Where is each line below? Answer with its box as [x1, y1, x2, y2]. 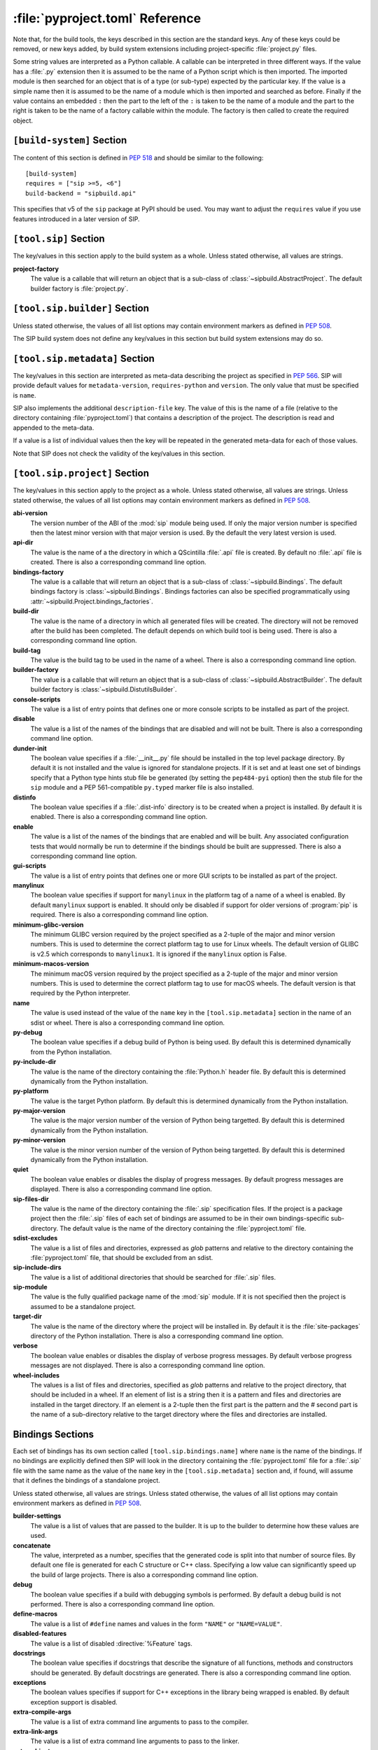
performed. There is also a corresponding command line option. [30, 1599, 215, 1608]
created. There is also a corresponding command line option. [30, 558, 206, 566]
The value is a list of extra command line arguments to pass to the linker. [30, 1737, 239, 1746]
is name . [13, 391, 36, 399]
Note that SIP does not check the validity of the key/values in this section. [13, 449, 225, 458]
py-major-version [13, 1107, 66, 1115]
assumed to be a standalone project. [30, 1302, 136, 1310]
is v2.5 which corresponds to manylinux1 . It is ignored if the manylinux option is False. [30, 949, 287, 958]
